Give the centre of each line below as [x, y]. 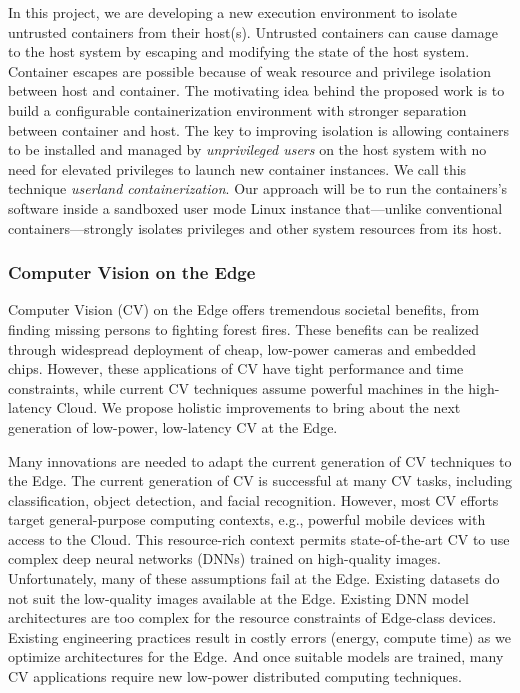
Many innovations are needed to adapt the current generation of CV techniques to [260, 460]
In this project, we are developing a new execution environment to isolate [233, 12]
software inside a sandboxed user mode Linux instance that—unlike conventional [255, 207]
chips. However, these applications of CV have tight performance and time [236, 368]
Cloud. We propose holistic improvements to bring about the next [258, 407]
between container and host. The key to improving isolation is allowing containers [258, 129]
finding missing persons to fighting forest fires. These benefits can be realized [243, 328]
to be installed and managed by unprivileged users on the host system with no [247, 149]
